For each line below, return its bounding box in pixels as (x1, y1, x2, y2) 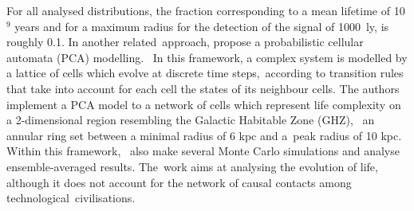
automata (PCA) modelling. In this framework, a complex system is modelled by (6, 49, 408, 65)
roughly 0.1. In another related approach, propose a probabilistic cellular (6, 33, 364, 50)
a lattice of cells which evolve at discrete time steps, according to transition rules (6, 64, 404, 81)
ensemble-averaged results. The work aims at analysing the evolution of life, (6, 158, 378, 174)
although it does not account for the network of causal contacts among (6, 174, 352, 190)
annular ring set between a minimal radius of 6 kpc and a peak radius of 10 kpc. (6, 127, 402, 143)
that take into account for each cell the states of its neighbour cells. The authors (6, 80, 400, 96)
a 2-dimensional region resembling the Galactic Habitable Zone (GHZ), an (6, 111, 375, 128)
